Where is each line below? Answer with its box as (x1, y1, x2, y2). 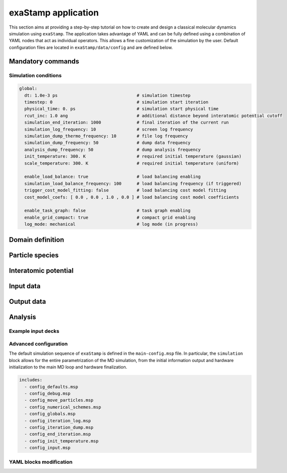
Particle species (9, 251, 59, 259)
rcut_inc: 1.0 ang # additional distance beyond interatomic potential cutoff (24, 113, 283, 118)
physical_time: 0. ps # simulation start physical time (24, 106, 219, 111)
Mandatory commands (9, 57, 80, 65)
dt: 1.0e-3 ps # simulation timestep (24, 93, 191, 98)
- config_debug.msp (24, 391, 71, 396)
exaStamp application (9, 7, 99, 18)
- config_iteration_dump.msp (24, 425, 94, 430)
